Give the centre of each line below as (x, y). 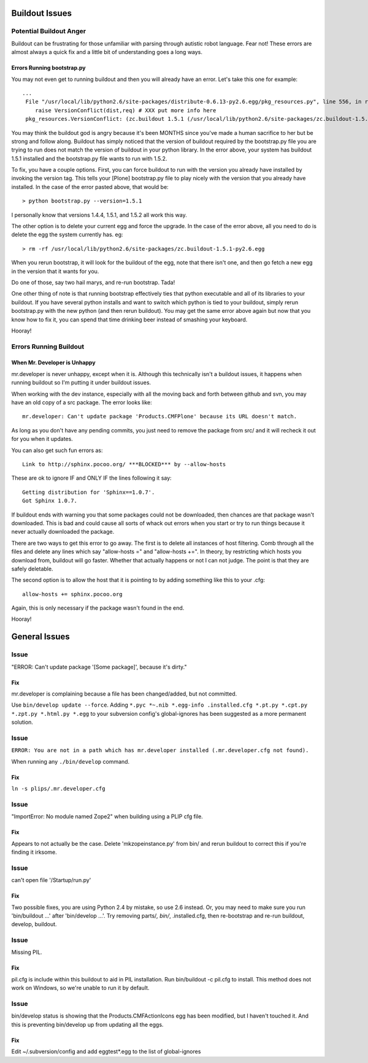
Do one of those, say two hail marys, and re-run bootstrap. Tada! (93, 282)
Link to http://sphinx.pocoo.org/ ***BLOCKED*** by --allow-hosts (124, 464)
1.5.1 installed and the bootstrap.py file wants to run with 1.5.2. (89, 158)
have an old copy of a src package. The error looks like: (82, 402)
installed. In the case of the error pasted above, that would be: (90, 186)
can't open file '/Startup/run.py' (51, 880)
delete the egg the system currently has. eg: (67, 235)
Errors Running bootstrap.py (48, 68)
